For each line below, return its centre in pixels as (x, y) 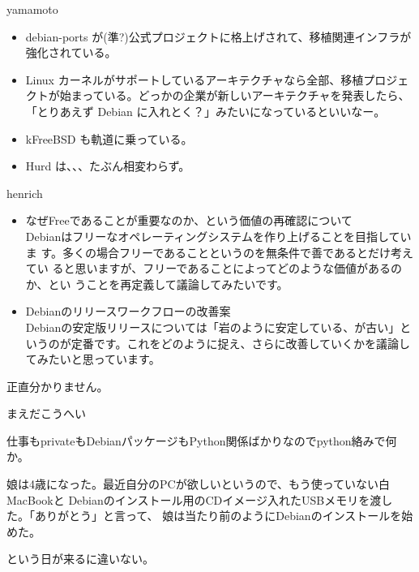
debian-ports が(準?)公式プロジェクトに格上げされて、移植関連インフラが (218, 36)
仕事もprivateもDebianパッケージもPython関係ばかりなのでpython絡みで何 (202, 440)
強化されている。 (71, 52)
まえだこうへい (46, 413)
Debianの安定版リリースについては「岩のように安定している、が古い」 (213, 327)
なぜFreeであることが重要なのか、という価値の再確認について (189, 220)
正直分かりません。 (58, 386)
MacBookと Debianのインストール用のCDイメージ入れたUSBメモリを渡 (194, 499)
